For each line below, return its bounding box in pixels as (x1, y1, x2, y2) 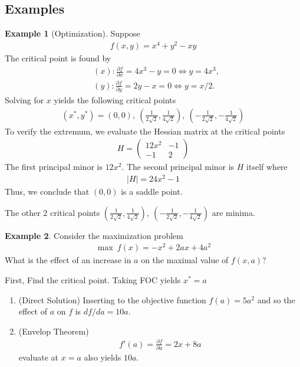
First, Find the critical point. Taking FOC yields (5, 274, 181, 286)
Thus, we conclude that (5, 185, 90, 198)
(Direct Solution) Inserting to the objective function (18, 293, 206, 306)
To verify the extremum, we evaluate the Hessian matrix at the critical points (5, 124, 285, 137)
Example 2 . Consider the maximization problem (5, 229, 183, 241)
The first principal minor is (5, 160, 103, 173)
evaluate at (18, 351, 59, 363)
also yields (84, 351, 121, 363)
